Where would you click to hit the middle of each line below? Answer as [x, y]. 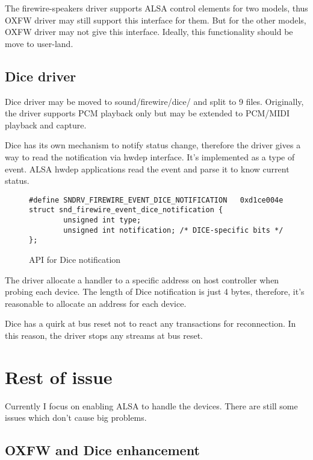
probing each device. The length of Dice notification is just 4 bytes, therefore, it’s [155, 291]
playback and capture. [46, 124]
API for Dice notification [75, 260]
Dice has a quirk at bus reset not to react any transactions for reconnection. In [150, 323]
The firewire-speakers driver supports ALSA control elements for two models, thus [156, 8]
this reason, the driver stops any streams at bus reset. [104, 335]
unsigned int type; [102, 220]
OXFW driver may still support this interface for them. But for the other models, [156, 20]
